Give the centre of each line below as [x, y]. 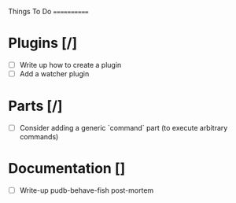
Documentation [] [67, 169]
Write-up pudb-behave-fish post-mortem [87, 190]
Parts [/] [35, 106]
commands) [39, 137]
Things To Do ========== [48, 11]
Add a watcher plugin [54, 74]
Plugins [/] [43, 43]
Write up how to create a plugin [70, 65]
